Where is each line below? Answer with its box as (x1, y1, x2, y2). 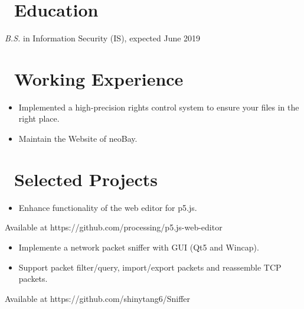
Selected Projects (14, 167, 158, 191)
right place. (18, 112, 60, 125)
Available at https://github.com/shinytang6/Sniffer (5, 292, 191, 304)
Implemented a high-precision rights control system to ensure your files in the (18, 100, 299, 113)
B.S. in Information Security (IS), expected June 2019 (5, 32, 201, 44)
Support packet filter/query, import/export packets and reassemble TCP (18, 261, 282, 273)
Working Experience (14, 66, 184, 90)
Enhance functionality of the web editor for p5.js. (18, 201, 197, 213)
